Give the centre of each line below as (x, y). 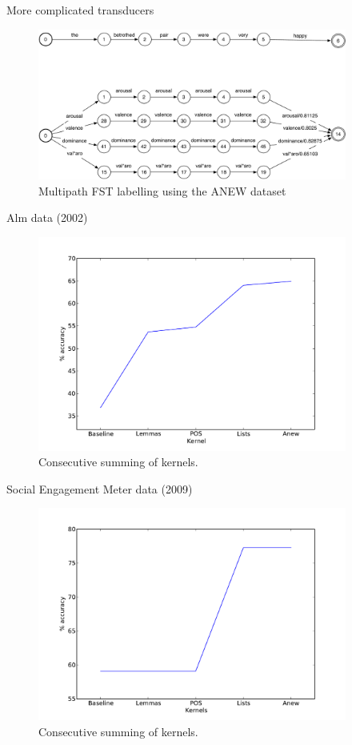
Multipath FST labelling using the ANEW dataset (162, 190)
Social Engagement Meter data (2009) (100, 488)
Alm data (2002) (47, 217)
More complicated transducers (80, 10)
